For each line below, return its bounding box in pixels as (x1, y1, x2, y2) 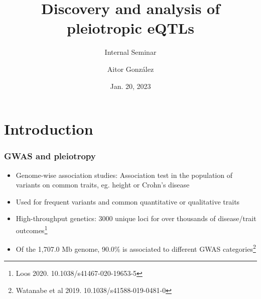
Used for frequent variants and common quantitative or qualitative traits (16, 196, 240, 207)
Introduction (4, 119, 93, 139)
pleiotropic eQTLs (67, 18, 194, 38)
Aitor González (107, 63, 154, 74)
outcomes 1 (16, 223, 48, 235)
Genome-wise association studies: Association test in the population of (16, 169, 232, 180)
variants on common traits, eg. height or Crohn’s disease (16, 179, 190, 190)
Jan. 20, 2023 (110, 80, 151, 91)
